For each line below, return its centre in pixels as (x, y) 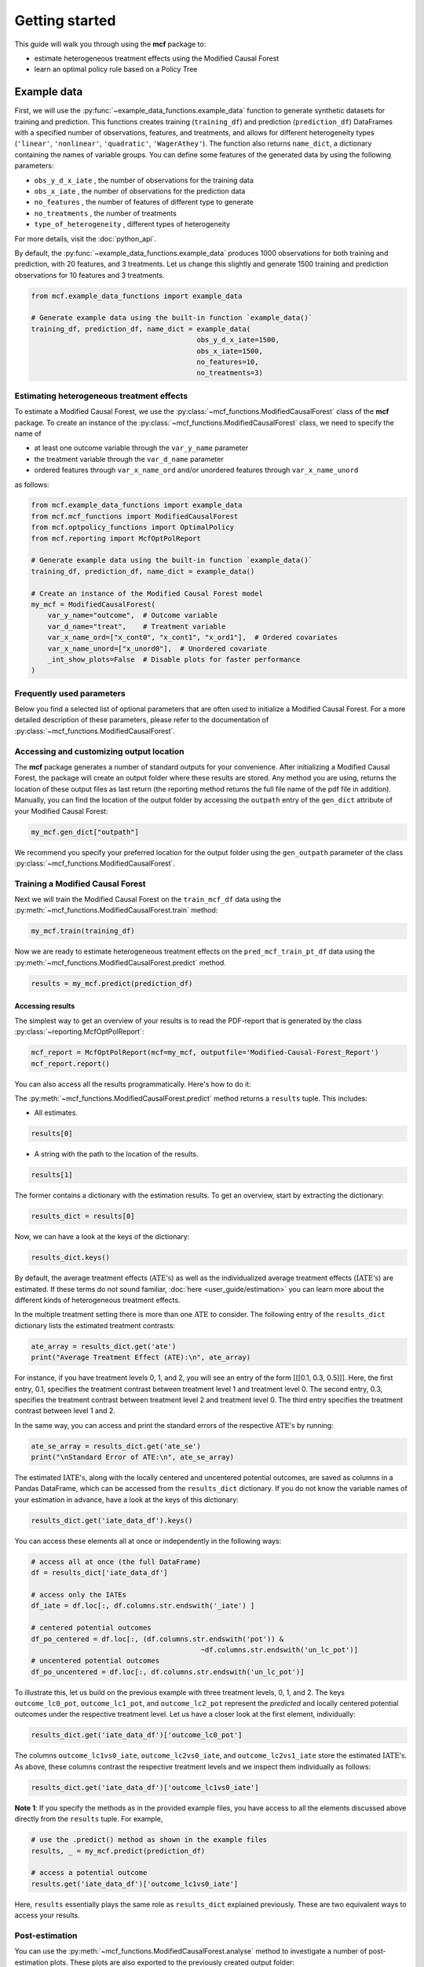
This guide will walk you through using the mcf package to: (110, 44)
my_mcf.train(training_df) (83, 931)
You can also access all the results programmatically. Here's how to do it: (133, 1084)
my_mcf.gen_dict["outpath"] (85, 832)
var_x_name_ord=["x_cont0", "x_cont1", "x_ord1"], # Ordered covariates (192, 638)
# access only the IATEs (79, 1594)
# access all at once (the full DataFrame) (116, 1561)
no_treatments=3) (230, 373)
